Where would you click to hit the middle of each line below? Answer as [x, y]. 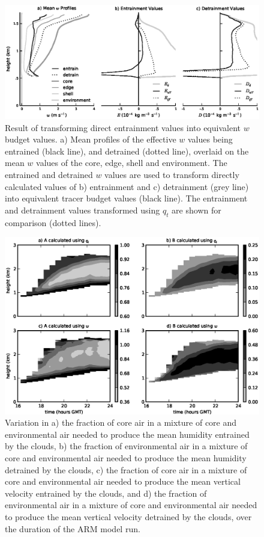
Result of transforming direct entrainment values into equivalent [123, 127]
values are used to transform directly [172, 175]
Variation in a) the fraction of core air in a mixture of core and [121, 422]
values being [210, 139]
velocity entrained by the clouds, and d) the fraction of [106, 493]
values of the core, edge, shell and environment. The [132, 163]
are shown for [196, 210]
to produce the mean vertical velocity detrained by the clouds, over [128, 516]
